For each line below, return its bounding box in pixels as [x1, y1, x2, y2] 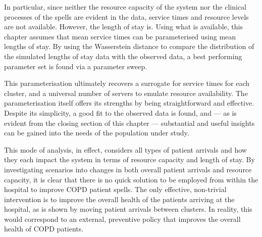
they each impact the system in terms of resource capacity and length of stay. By [4, 154, 255, 165]
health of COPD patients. [4, 223, 84, 234]
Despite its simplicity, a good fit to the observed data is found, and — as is [4, 107, 237, 118]
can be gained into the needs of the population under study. [4, 127, 189, 138]
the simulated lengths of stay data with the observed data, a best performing [4, 51, 242, 61]
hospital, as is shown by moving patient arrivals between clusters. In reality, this [4, 204, 252, 214]
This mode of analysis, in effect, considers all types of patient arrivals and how [4, 144, 247, 155]
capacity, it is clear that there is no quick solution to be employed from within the [4, 174, 258, 184]
